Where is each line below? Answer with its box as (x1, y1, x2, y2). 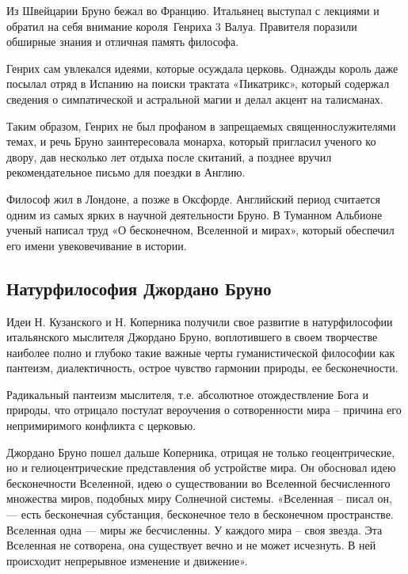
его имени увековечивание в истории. (6, 237, 187, 253)
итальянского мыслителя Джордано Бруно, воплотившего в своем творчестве (6, 329, 378, 345)
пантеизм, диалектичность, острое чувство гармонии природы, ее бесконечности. (6, 359, 398, 376)
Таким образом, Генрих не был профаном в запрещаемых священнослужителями (6, 117, 396, 134)
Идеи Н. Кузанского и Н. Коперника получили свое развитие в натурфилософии (6, 313, 393, 329)
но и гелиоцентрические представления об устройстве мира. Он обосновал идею (6, 459, 396, 476)
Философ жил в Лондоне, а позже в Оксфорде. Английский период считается (6, 190, 380, 207)
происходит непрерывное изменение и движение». (6, 552, 248, 568)
